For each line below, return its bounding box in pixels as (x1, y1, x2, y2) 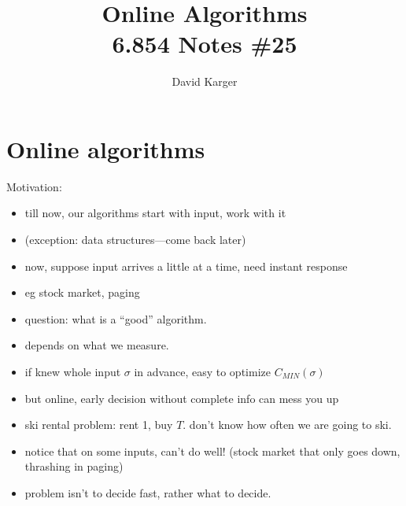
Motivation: (6, 178, 62, 194)
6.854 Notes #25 (112, 28, 297, 60)
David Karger (172, 73, 238, 90)
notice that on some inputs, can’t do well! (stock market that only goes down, (24, 442, 400, 459)
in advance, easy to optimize (134, 364, 271, 379)
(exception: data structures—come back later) (24, 231, 246, 248)
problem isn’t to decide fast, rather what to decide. (24, 484, 271, 500)
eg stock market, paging (24, 284, 140, 301)
